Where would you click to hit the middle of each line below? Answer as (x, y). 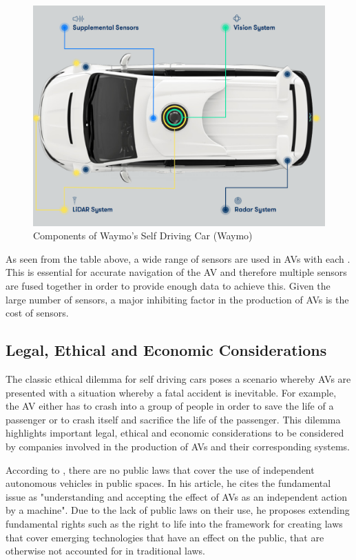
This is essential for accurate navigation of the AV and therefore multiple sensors (176, 272)
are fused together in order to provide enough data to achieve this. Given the (168, 286)
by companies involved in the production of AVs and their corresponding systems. (178, 446)
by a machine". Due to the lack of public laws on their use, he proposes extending (178, 510)
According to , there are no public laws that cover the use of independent (160, 469)
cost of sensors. (37, 313)
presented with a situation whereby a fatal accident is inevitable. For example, (171, 392)
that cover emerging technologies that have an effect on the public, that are (165, 537)
